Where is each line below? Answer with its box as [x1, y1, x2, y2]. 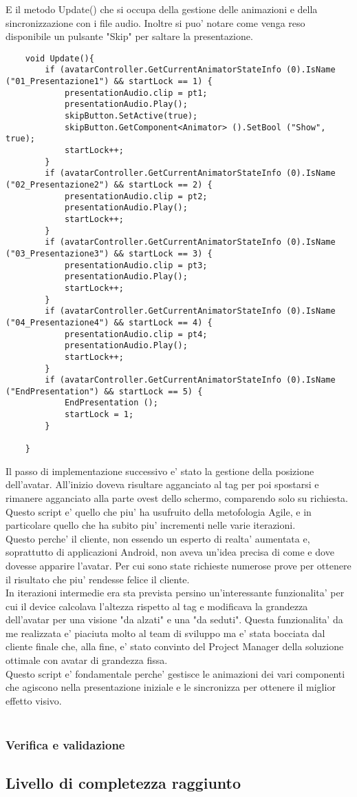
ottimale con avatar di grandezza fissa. [6, 653, 168, 667]
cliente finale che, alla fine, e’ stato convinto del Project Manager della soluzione [6, 639, 344, 654]
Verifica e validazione [6, 736, 125, 753]
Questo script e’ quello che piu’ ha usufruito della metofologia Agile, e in [6, 504, 312, 518]
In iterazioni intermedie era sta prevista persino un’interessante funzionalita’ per [6, 585, 345, 600]
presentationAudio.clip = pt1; [64, 88, 208, 98]
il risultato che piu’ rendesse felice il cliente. [6, 572, 190, 586]
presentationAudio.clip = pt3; [64, 260, 208, 270]
